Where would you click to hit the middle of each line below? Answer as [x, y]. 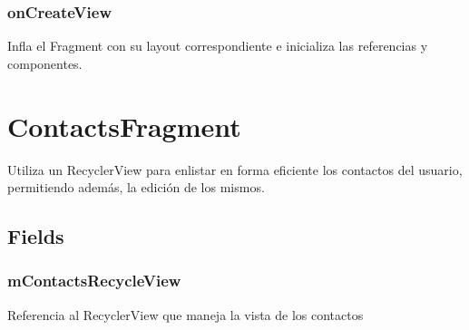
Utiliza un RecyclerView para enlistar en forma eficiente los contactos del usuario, [235, 169]
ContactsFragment [124, 126]
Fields [36, 236]
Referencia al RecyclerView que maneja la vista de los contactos [186, 314]
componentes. [45, 63]
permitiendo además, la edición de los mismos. [136, 187]
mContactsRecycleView [94, 281]
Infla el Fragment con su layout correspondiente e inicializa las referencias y [218, 46]
